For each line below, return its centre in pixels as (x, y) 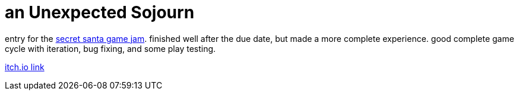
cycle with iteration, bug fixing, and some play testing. (110, 48)
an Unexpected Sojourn (100, 12)
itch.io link (25, 67)
